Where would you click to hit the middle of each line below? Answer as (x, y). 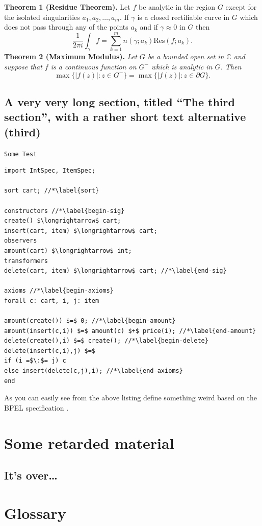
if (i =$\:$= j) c (35, 361)
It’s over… (31, 475)
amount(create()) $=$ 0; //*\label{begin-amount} (90, 321)
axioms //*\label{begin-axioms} (59, 291)
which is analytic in (182, 66)
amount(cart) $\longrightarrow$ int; (68, 250)
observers (21, 241)
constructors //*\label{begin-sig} (64, 211)
